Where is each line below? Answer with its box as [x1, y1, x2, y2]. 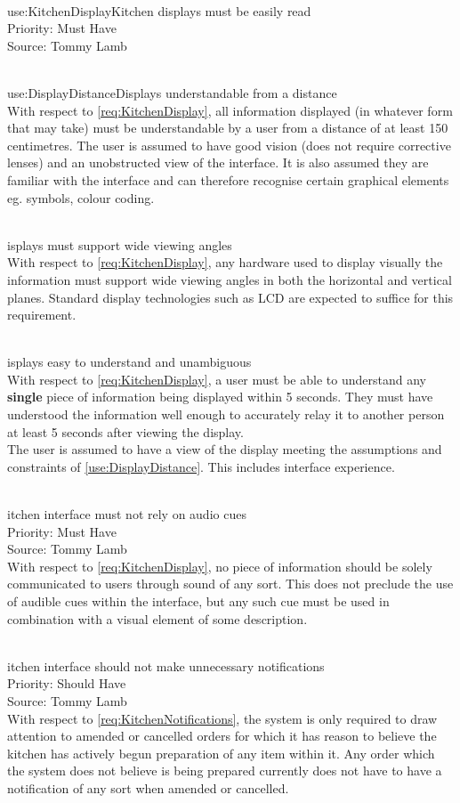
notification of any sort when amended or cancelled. [7, 778, 289, 797]
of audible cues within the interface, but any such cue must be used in [7, 592, 390, 610]
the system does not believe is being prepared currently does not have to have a [7, 761, 442, 780]
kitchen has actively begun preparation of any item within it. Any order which [7, 743, 435, 762]
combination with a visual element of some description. [7, 609, 308, 628]
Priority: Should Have [7, 674, 126, 693]
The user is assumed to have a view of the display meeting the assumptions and [7, 440, 442, 458]
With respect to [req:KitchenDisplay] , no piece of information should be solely [7, 556, 432, 575]
